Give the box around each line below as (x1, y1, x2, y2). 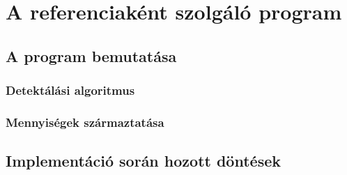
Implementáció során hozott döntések (6, 150, 281, 172)
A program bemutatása (6, 45, 177, 66)
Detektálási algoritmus (6, 82, 135, 99)
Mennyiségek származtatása (6, 113, 164, 130)
